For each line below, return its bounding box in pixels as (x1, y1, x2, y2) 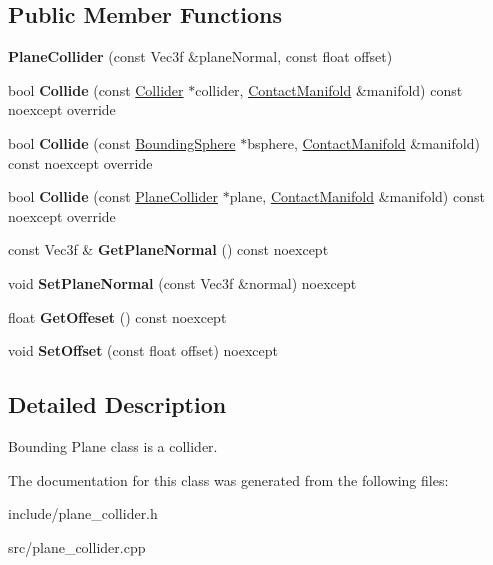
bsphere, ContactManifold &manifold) (247, 132, 480, 153)
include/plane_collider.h (8, 503, 158, 524)
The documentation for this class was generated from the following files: (8, 469, 449, 490)
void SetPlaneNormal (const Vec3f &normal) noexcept (8, 272, 357, 293)
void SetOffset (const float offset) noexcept (8, 340, 278, 361)
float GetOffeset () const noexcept (8, 306, 227, 327)
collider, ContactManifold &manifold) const (195, 79, 463, 100)
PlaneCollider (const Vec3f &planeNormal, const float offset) (8, 46, 393, 67)
